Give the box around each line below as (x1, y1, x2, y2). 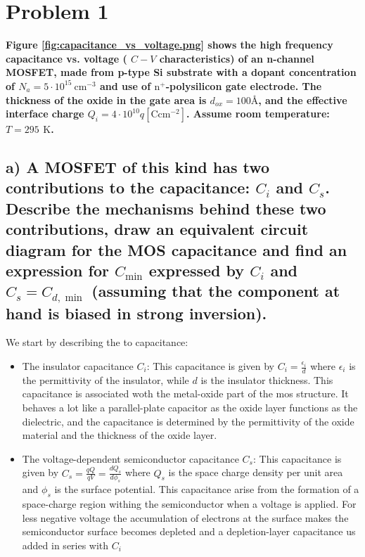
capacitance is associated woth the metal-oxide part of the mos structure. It (22, 386, 349, 401)
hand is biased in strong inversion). (6, 302, 267, 324)
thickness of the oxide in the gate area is (6, 92, 207, 107)
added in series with (22, 538, 109, 553)
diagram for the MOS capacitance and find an (6, 238, 347, 260)
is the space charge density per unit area (168, 465, 343, 480)
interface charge (6, 106, 84, 121)
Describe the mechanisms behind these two (6, 197, 326, 219)
